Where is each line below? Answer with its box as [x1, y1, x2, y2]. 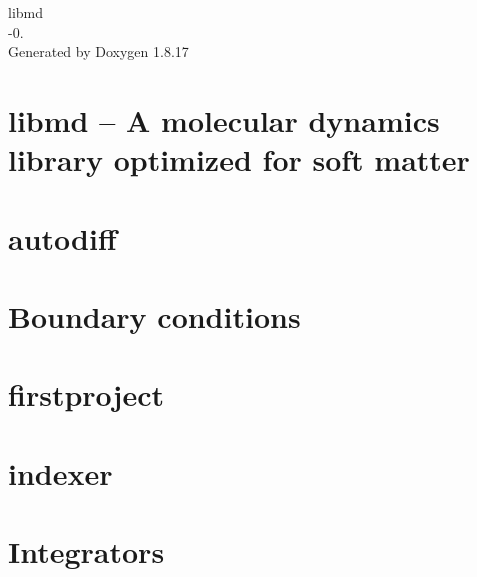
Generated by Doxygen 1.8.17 [8, 41, 189, 62]
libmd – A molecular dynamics [8, 99, 440, 140]
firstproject [8, 374, 164, 415]
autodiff [8, 217, 117, 258]
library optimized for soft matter [8, 139, 470, 180]
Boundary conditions [8, 295, 301, 336]
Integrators [8, 531, 165, 572]
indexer [8, 452, 113, 493]
